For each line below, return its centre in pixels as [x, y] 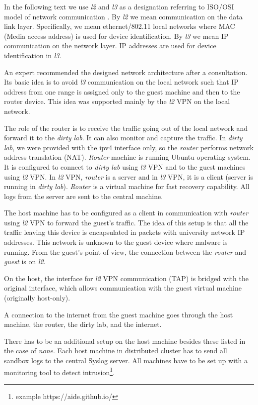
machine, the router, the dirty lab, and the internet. [83, 324]
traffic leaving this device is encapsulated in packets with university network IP [125, 232]
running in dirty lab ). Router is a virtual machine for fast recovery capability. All [127, 186]
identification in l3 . [33, 55]
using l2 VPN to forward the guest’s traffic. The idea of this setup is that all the [126, 222]
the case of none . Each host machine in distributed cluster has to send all [116, 351]
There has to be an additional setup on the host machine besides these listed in [125, 341]
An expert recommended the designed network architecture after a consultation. [126, 72]
